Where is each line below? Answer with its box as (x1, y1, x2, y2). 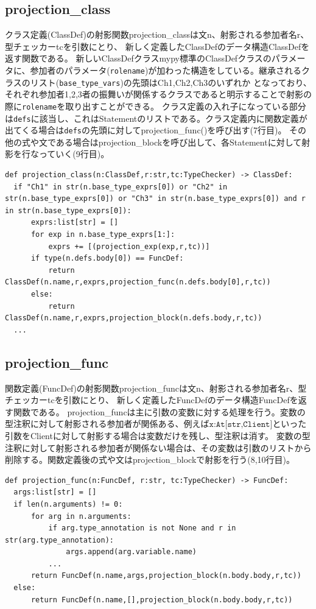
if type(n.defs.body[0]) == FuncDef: (30, 254, 184, 263)
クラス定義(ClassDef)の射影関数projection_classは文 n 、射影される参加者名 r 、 (5, 28, 309, 41)
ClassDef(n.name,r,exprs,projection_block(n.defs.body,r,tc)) (5, 314, 262, 323)
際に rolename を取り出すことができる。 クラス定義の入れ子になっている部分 (5, 99, 306, 112)
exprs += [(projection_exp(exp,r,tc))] (48, 242, 210, 251)
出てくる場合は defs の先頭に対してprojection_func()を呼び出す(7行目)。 (5, 124, 287, 136)
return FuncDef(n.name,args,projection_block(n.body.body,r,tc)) (30, 571, 301, 580)
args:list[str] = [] (13, 488, 97, 497)
